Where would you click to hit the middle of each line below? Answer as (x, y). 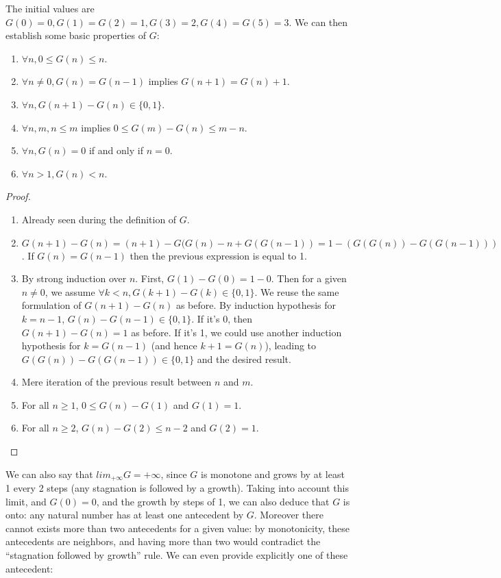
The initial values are (50, 8)
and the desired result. (244, 359)
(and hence (174, 345)
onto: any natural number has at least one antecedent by (125, 515)
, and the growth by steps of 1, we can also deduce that (213, 501)
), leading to (291, 345)
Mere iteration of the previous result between (117, 382)
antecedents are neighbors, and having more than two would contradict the (163, 541)
